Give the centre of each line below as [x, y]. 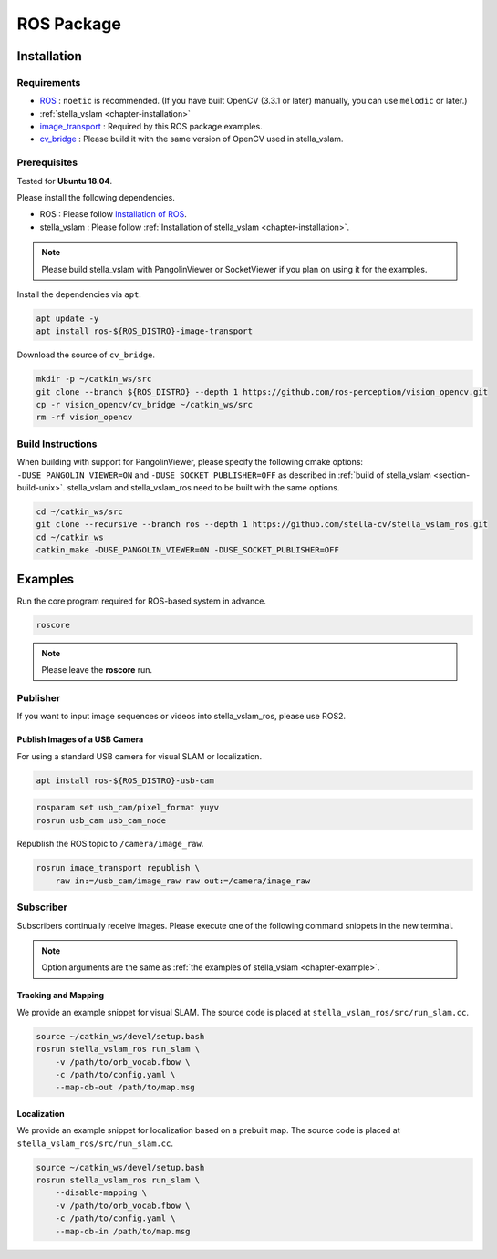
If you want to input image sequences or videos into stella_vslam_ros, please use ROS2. [181, 717]
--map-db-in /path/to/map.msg [123, 1231]
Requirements [49, 82]
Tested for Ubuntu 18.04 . [65, 181]
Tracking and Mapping [61, 996]
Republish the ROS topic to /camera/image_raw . [110, 844]
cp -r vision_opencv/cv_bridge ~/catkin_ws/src [144, 405]
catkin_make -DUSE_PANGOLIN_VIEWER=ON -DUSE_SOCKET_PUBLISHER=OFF [187, 550]
